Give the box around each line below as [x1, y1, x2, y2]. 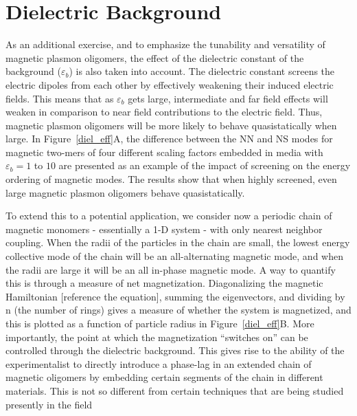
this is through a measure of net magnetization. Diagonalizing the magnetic [5, 276, 323, 290]
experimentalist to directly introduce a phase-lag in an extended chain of [5, 356, 312, 371]
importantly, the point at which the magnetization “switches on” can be [5, 329, 308, 344]
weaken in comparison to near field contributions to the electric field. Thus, [5, 105, 323, 119]
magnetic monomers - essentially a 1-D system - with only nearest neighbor [5, 221, 323, 236]
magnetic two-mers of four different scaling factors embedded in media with [5, 144, 323, 159]
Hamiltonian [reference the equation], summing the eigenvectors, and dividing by [5, 289, 345, 303]
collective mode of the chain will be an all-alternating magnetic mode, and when [5, 249, 343, 263]
